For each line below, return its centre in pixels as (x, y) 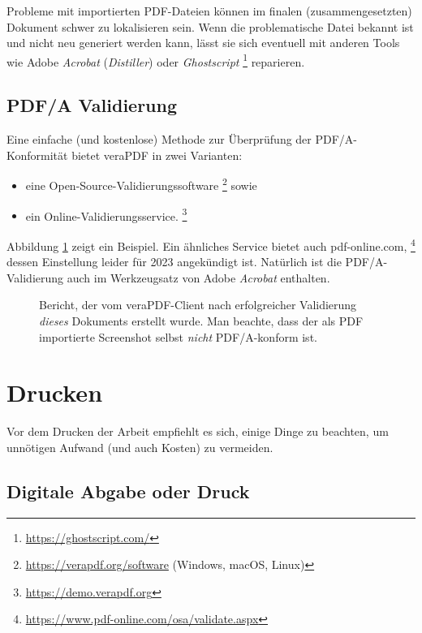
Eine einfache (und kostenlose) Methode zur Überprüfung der (159, 139)
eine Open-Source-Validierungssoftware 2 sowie (141, 184)
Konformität (37, 155)
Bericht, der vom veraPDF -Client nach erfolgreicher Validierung (198, 305)
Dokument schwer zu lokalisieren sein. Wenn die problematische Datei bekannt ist (210, 26)
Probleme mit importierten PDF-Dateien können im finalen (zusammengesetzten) (209, 11)
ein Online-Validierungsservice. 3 (106, 214)
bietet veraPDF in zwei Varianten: (157, 155)
